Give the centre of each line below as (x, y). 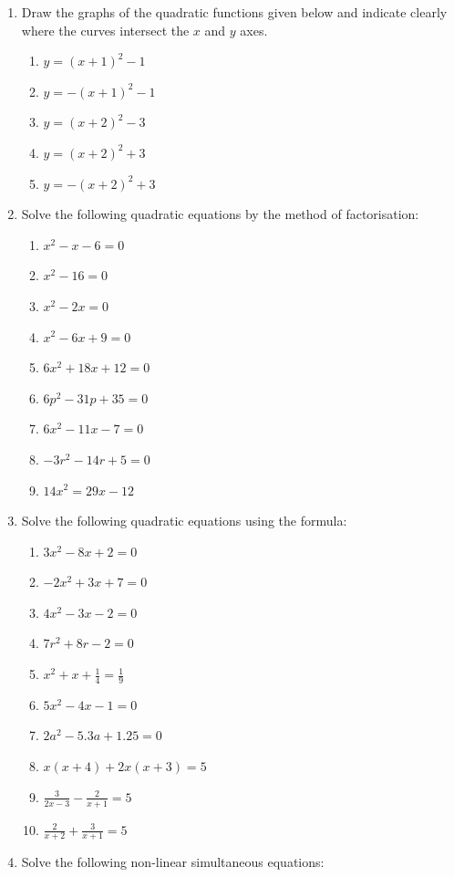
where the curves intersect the (105, 30)
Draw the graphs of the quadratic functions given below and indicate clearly (234, 12)
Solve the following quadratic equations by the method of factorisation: (220, 214)
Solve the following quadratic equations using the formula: (184, 521)
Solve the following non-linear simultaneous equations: (173, 862)
